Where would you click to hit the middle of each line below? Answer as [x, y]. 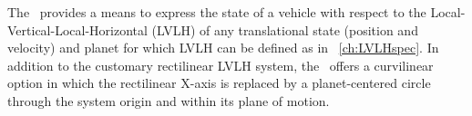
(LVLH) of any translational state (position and [285, 29]
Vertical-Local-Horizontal [77, 29]
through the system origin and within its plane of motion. [169, 100]
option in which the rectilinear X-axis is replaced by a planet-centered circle [219, 83]
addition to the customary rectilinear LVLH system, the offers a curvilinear [221, 65]
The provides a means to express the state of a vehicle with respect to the [217, 12]
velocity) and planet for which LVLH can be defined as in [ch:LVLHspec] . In [223, 48]
